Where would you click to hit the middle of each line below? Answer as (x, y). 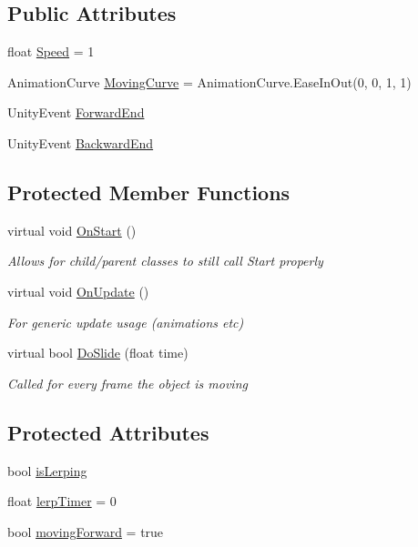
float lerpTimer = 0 (62, 501)
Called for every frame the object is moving (127, 383)
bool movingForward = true (86, 531)
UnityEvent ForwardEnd (76, 112)
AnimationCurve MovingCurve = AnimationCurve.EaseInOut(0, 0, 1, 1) (209, 81)
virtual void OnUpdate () (78, 291)
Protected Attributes (108, 432)
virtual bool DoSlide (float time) (98, 353)
